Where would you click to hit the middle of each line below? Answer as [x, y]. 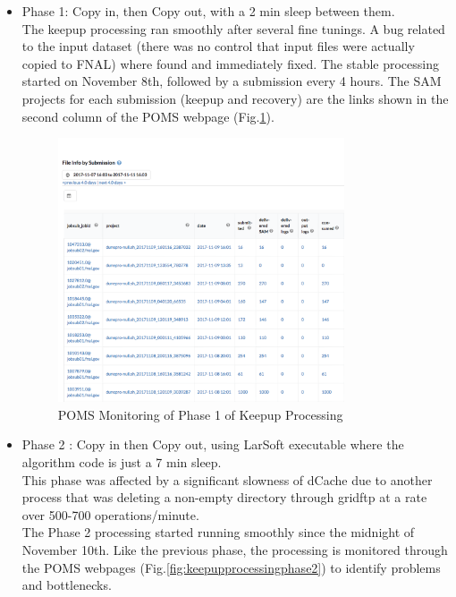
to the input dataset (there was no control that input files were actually [218, 46]
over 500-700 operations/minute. [110, 514]
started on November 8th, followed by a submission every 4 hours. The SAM [232, 81]
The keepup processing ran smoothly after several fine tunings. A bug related [233, 28]
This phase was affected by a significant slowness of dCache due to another [227, 479]
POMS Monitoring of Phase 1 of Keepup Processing [200, 414]
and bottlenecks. [67, 585]
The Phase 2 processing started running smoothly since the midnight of [218, 532]
